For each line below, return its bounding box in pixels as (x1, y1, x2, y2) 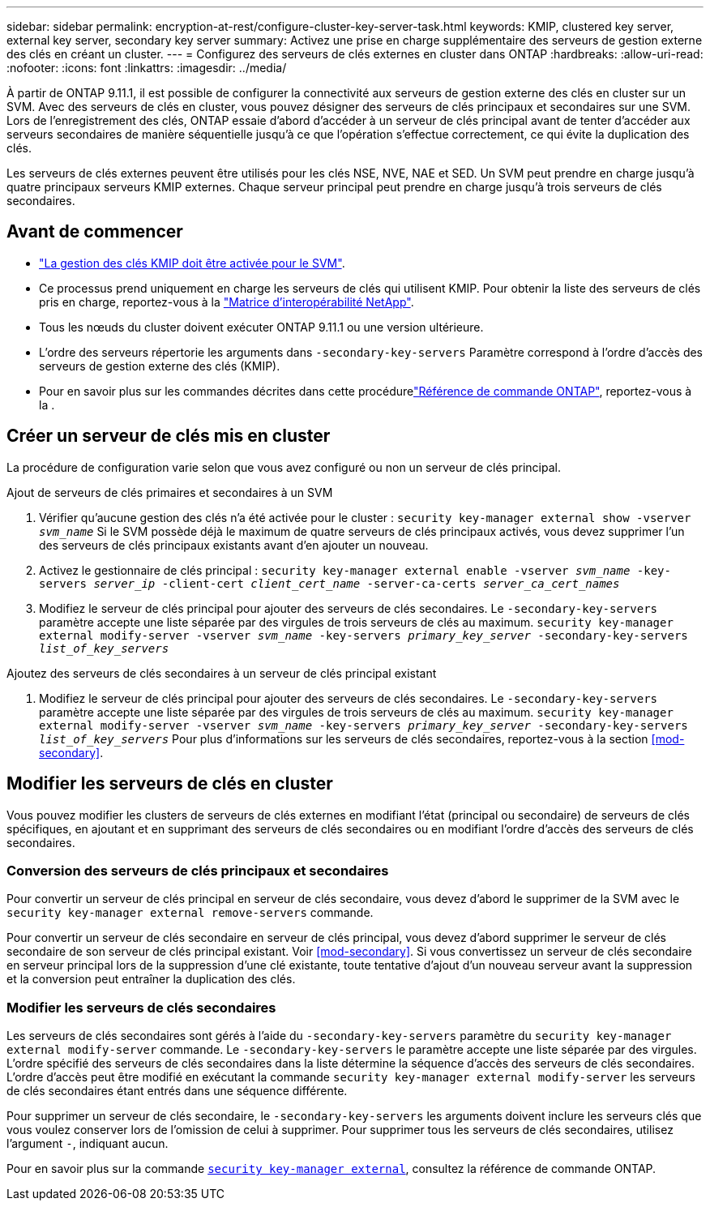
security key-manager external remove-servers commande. (6, 905, 374, 920)
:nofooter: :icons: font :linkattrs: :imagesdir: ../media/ (6, 61, 287, 75)
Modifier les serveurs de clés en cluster (6, 773, 333, 794)
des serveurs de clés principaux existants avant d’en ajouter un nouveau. (39, 537, 429, 552)
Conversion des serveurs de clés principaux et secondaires (6, 862, 389, 879)
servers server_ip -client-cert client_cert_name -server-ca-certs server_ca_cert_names (39, 576, 620, 590)
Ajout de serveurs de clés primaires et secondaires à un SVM (6, 485, 333, 499)
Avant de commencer (6, 221, 183, 242)
